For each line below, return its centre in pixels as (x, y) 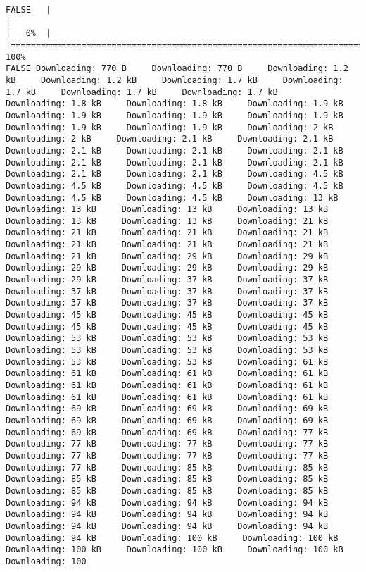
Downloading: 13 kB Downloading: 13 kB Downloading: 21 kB (167, 221)
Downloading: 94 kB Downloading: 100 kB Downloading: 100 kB (172, 538)
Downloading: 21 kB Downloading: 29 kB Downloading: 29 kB (167, 256)
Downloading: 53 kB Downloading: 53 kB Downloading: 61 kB (167, 362)
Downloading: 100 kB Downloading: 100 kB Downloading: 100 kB (175, 550)
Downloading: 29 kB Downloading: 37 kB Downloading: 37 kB (167, 280)
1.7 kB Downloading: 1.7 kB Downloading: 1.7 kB (142, 92)
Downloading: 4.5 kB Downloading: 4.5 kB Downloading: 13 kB (172, 198)
